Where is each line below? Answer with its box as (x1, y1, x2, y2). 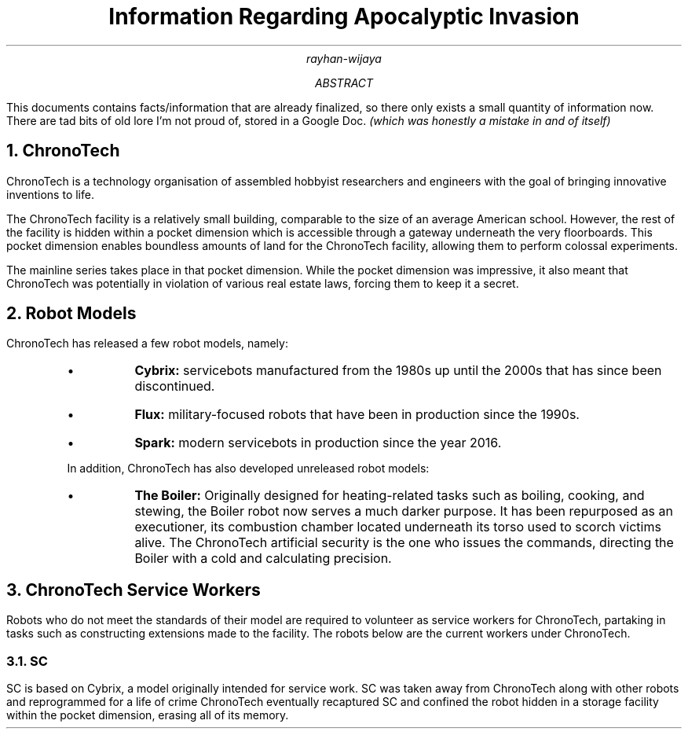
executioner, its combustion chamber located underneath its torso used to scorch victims (134, 519, 661, 535)
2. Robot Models (6, 303, 137, 324)
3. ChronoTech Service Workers (6, 579, 261, 600)
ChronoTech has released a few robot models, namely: (6, 336, 288, 351)
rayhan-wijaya (306, 51, 382, 65)
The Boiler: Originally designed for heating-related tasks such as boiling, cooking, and (134, 487, 645, 504)
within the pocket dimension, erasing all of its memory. (6, 708, 289, 722)
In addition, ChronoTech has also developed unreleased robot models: (67, 461, 430, 476)
